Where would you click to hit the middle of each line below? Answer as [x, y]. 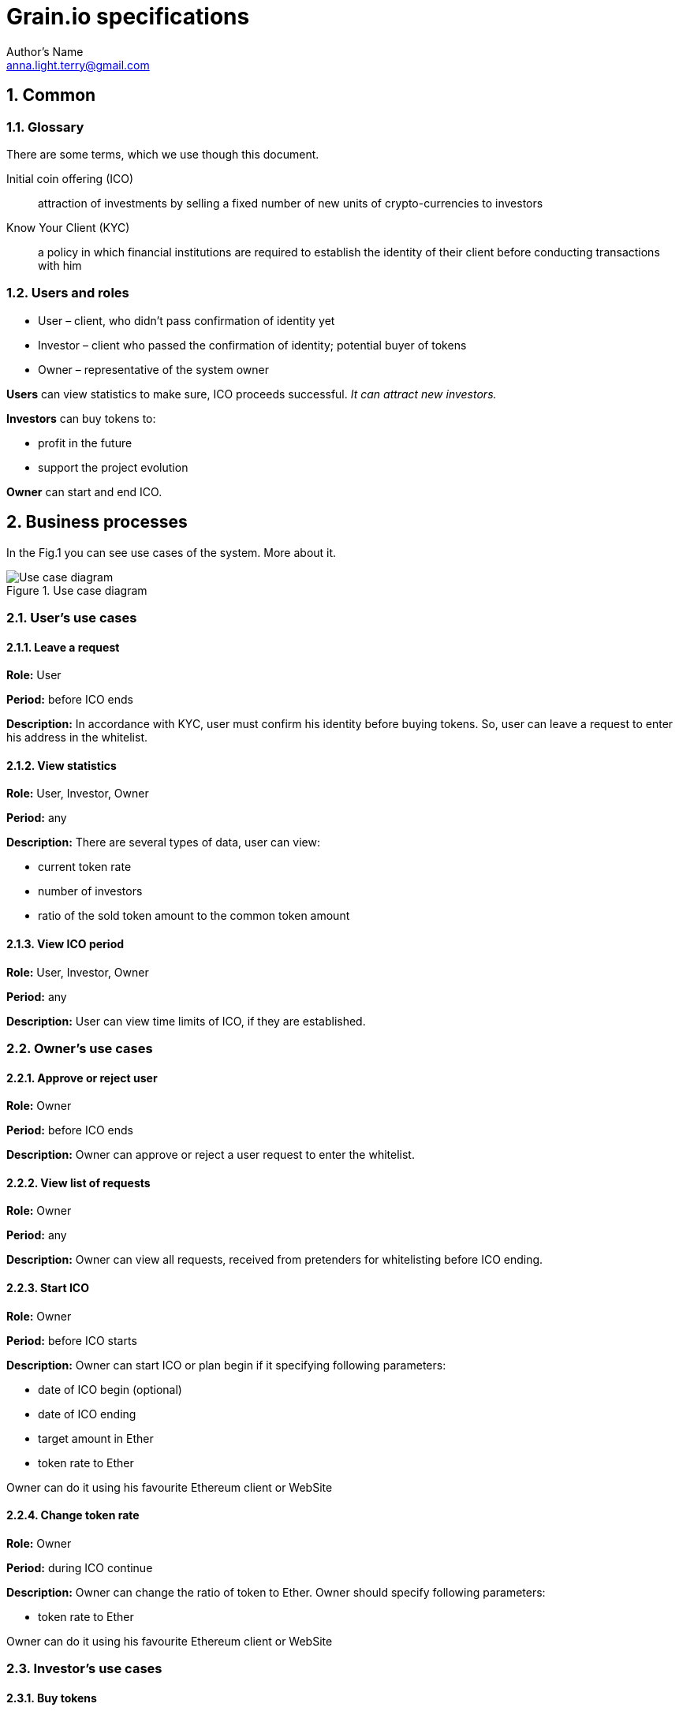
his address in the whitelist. [77, 738]
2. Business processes [97, 522]
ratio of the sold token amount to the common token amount [194, 916]
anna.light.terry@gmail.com [78, 65]
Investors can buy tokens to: [81, 418]
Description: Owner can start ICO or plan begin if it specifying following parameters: [226, 1365]
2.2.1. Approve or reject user [82, 1078]
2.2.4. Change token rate [73, 1515]
